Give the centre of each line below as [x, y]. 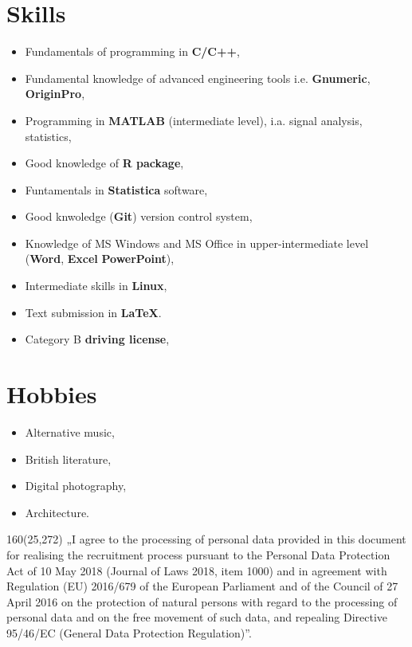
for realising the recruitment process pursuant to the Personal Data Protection [198, 554]
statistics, [48, 136]
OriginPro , [55, 94]
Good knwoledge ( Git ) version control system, [139, 216]
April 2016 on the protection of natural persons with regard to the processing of [202, 601]
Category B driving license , [97, 339]
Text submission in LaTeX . [93, 312]
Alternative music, [70, 431]
